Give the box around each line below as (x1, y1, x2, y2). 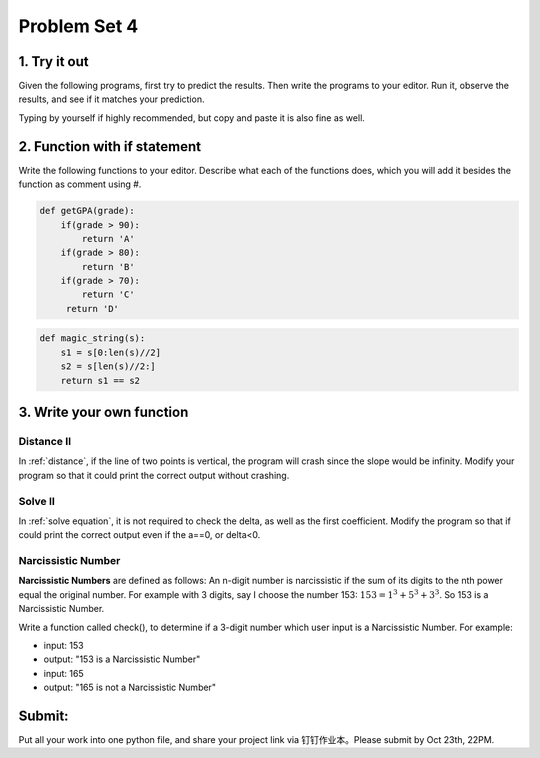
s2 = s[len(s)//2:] (60, 361, 157, 372)
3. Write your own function (18, 404, 189, 421)
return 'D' (65, 303, 120, 314)
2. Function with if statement (18, 138, 202, 155)
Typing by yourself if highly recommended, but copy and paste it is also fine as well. (18, 111, 365, 124)
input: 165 (43, 667, 84, 679)
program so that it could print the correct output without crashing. (18, 469, 290, 481)
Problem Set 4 (18, 15, 139, 37)
